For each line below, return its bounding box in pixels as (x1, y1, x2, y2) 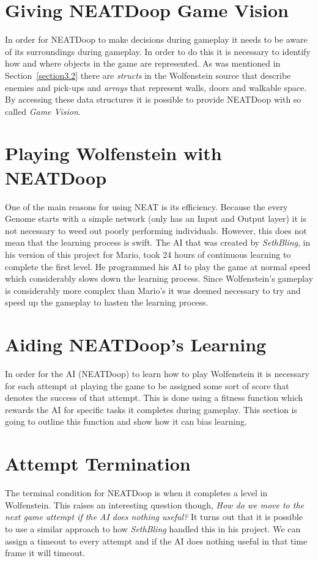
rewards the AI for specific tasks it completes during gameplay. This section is (5, 403, 297, 416)
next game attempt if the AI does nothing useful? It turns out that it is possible (5, 510, 303, 523)
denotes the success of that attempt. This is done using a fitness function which (5, 391, 303, 404)
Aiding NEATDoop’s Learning (5, 332, 267, 357)
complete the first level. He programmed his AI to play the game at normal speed (5, 260, 311, 273)
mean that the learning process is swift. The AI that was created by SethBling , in (5, 236, 311, 249)
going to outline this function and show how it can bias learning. (5, 415, 247, 428)
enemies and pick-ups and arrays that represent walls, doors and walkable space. (5, 81, 307, 94)
